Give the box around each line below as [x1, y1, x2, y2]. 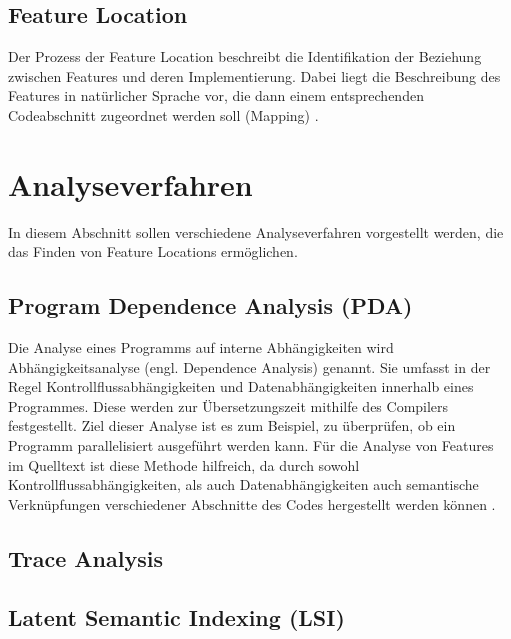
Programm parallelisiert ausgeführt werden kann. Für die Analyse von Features [8, 435, 494, 456]
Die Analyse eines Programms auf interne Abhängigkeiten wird [8, 337, 394, 358]
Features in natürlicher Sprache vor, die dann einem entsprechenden [8, 85, 424, 106]
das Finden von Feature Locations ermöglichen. [8, 241, 298, 262]
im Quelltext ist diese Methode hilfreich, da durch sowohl [8, 454, 360, 475]
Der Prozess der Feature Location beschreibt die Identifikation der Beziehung [8, 46, 482, 67]
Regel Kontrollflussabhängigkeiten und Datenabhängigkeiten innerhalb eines [8, 376, 474, 397]
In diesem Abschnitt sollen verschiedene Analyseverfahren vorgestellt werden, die [8, 221, 504, 242]
